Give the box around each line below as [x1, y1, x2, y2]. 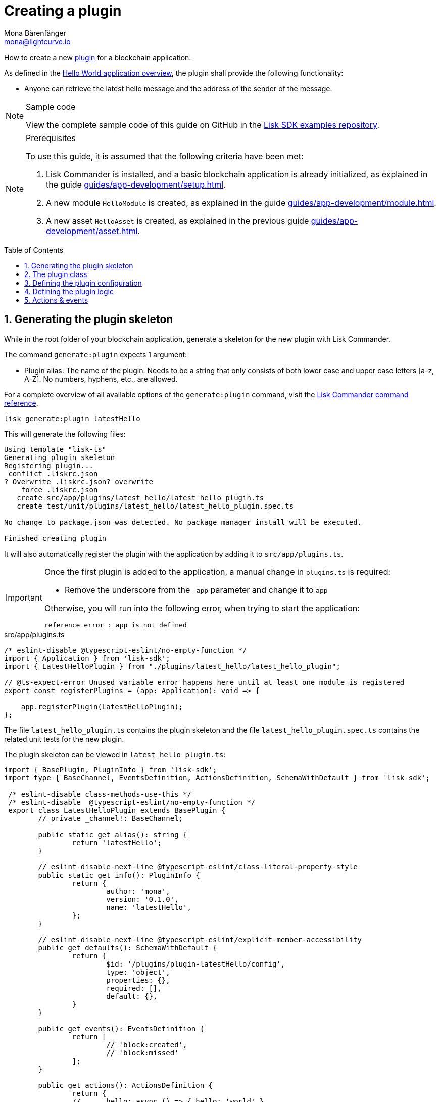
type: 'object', [106, 968, 170, 976]
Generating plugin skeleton [4, 453, 115, 462]
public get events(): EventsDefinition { [38, 1024, 205, 1033]
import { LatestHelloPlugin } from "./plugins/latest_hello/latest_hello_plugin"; [4, 662, 340, 670]
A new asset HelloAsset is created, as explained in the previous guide [46, 215, 309, 226]
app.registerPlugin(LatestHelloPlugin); [21, 702, 183, 711]
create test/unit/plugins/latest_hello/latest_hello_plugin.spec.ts [17, 501, 294, 510]
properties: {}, [106, 976, 170, 984]
